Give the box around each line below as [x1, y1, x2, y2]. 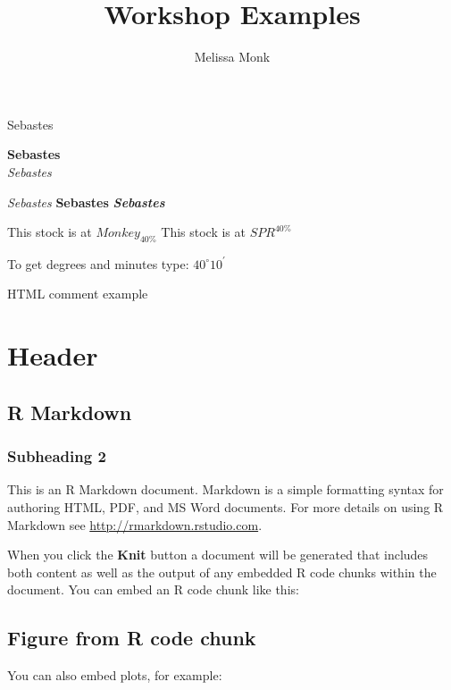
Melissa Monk [194, 47, 271, 66]
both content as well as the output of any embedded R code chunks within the [7, 562, 437, 581]
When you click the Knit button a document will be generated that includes [7, 545, 429, 564]
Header [7, 337, 98, 374]
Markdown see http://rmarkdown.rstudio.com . [7, 515, 263, 534]
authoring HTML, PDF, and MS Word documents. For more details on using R [7, 498, 444, 517]
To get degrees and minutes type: [7, 254, 189, 273]
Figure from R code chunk [7, 624, 256, 652]
